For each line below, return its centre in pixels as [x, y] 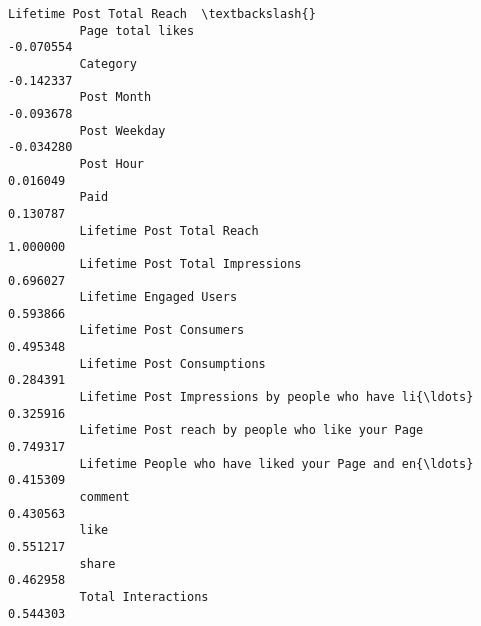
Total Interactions [144, 596]
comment [104, 497]
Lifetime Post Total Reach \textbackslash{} [162, 14]
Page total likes [137, 30]
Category [108, 63]
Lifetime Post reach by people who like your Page [251, 430]
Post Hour [112, 163]
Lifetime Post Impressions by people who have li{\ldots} [276, 397]
